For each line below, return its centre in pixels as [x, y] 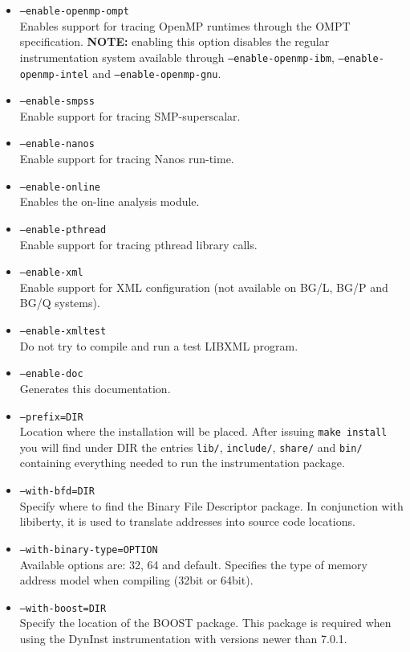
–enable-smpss [57, 102]
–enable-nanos [57, 144]
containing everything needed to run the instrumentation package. [182, 463]
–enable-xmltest [63, 331]
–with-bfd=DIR [57, 492]
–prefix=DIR [51, 417]
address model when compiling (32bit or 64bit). [136, 580]
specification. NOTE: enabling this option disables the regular [175, 41]
